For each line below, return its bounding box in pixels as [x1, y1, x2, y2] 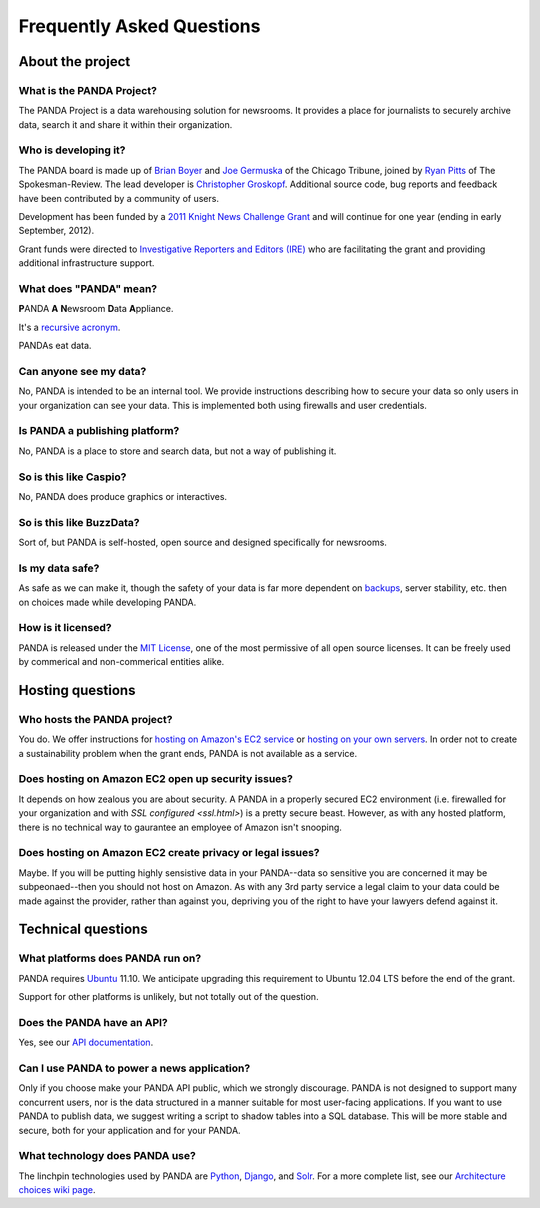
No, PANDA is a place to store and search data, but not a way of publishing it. [18, 445, 337, 457]
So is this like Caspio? [18, 470, 127, 484]
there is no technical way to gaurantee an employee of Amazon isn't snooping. [18, 821, 342, 833]
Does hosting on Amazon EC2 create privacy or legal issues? [18, 846, 320, 860]
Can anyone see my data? [18, 364, 147, 378]
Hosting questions [18, 681, 136, 699]
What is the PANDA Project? [18, 83, 157, 97]
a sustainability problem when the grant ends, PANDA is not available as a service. [18, 747, 358, 759]
